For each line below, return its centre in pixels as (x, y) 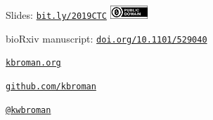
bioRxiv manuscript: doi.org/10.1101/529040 (106, 38)
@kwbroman (28, 110)
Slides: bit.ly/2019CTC (56, 14)
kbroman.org (33, 63)
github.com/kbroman (51, 86)
